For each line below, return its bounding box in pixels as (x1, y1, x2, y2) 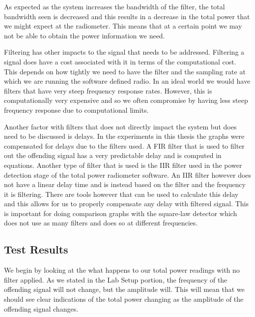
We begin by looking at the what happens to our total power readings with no (4, 265, 240, 275)
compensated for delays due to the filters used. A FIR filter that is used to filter (4, 140, 245, 151)
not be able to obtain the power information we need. (4, 30, 165, 40)
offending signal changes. (4, 303, 79, 314)
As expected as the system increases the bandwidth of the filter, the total (4, 1, 225, 11)
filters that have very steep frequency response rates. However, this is (4, 85, 212, 95)
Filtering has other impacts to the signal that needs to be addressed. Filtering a (4, 47, 245, 57)
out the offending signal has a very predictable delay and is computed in (4, 150, 222, 160)
